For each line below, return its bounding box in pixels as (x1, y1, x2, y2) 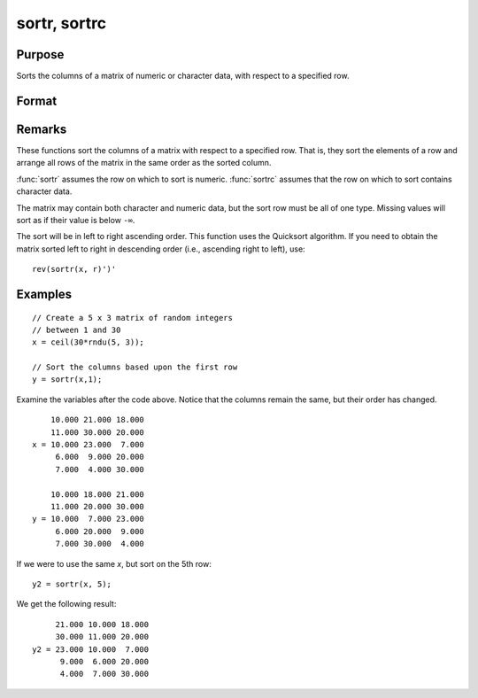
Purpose (16, 47, 65, 62)
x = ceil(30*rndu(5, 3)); (32, 337, 145, 347)
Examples (16, 286, 73, 301)
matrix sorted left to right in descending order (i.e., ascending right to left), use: (16, 244, 305, 254)
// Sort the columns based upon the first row (32, 362, 238, 372)
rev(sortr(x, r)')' (32, 264, 117, 275)
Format (16, 93, 58, 108)
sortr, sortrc (16, 13, 107, 33)
